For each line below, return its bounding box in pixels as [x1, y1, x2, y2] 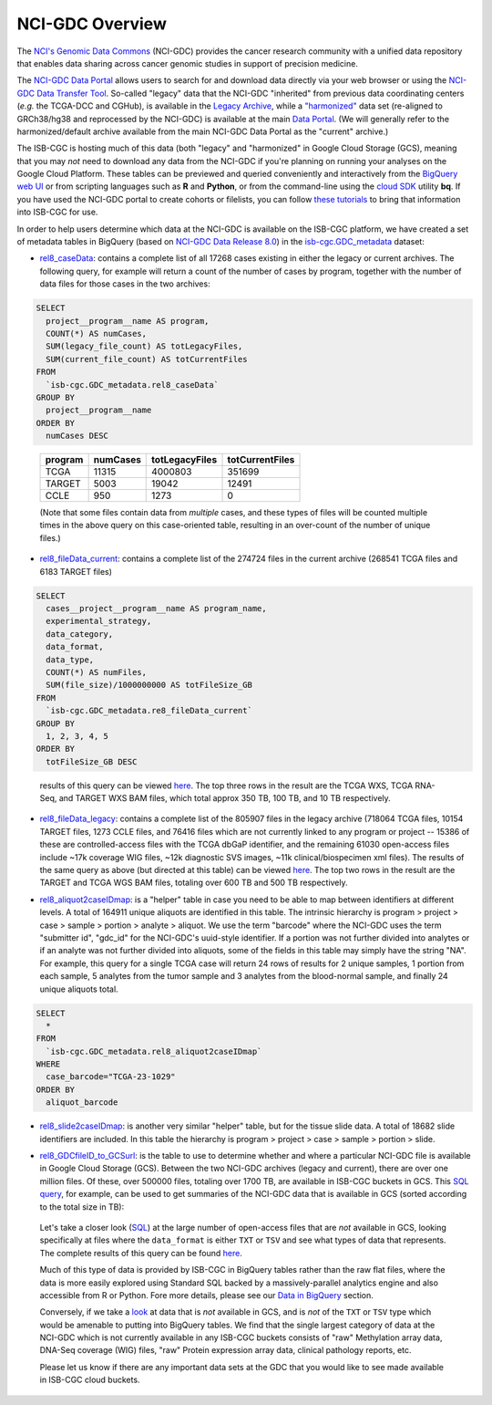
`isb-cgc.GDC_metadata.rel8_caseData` [46, 380, 219, 390]
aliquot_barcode [46, 1098, 118, 1108]
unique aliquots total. [39, 983, 118, 994]
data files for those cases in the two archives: [39, 278, 210, 289]
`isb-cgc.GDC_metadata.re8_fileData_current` [46, 705, 252, 716]
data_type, [46, 654, 95, 665]
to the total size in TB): [39, 1201, 125, 1212]
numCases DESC [46, 431, 109, 442]
